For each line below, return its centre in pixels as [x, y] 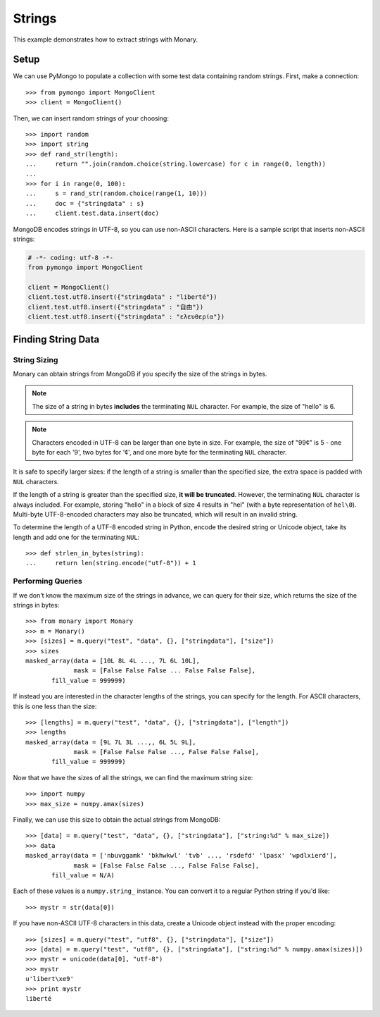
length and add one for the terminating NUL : [76, 537]
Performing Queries [47, 581]
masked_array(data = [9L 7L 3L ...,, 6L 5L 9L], [111, 742]
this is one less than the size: [55, 706]
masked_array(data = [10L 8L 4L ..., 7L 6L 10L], [113, 660]
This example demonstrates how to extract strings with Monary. [106, 39]
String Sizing [36, 359]
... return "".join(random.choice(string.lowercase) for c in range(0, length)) [176, 164]
